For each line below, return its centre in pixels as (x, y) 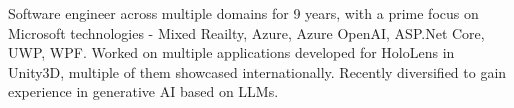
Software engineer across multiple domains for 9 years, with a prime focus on (243, 13)
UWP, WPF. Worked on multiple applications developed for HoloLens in (231, 52)
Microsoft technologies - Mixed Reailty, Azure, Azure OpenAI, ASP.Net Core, (246, 32)
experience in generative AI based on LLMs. (143, 91)
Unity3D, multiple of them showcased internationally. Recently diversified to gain (257, 71)
